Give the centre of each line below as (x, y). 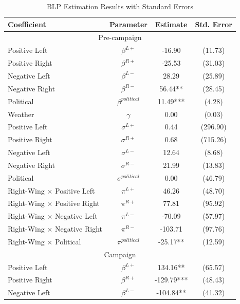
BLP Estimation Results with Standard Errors (120, 6)
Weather (21, 114)
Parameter (128, 24)
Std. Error (214, 24)
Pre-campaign (120, 37)
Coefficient (27, 24)
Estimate (171, 24)
